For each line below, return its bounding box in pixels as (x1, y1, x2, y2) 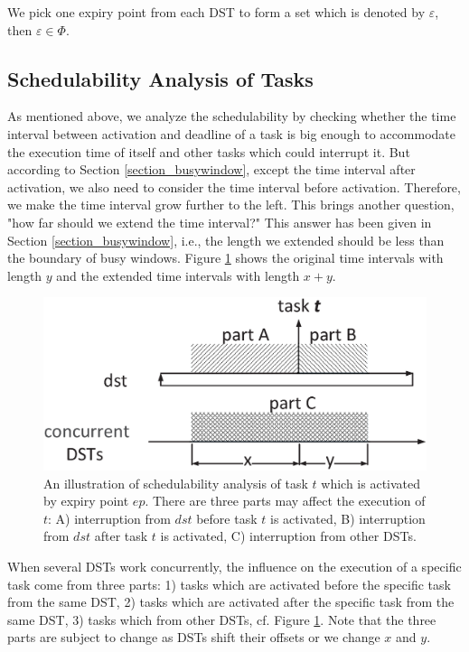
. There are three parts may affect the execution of (145, 491, 426, 510)
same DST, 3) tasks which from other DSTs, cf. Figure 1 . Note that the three (7, 610, 436, 629)
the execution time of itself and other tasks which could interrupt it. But (7, 142, 410, 161)
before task (196, 508, 258, 527)
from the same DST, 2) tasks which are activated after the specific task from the (7, 592, 455, 611)
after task (94, 526, 148, 545)
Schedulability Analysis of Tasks (7, 64, 314, 92)
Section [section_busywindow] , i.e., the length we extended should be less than (7, 230, 445, 249)
